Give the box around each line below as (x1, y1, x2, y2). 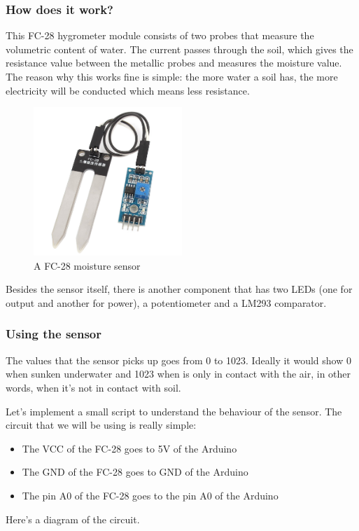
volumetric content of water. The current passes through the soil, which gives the (6, 41, 353, 56)
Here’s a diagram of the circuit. (6, 511, 140, 526)
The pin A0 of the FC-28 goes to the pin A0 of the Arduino (22, 488, 279, 502)
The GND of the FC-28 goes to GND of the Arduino (22, 464, 248, 479)
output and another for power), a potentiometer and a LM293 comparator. (6, 295, 327, 310)
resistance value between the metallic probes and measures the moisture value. (6, 55, 342, 70)
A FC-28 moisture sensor (34, 258, 141, 273)
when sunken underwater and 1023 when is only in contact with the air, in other (6, 366, 351, 381)
